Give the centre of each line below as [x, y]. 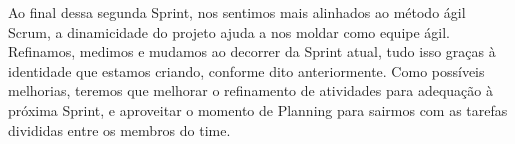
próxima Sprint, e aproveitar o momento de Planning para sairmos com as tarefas [258, 109]
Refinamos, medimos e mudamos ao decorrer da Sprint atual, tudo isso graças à [252, 51]
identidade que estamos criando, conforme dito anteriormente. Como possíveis [246, 70]
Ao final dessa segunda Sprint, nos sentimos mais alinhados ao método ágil [237, 12]
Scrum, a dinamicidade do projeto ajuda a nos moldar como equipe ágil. [229, 31]
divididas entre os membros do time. [119, 129]
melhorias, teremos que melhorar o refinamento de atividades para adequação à [250, 90]
